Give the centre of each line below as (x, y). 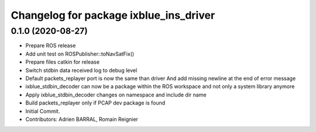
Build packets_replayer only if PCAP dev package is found (95, 103)
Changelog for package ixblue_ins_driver (113, 15)
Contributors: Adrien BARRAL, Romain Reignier (82, 119)
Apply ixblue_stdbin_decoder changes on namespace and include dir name (116, 95)
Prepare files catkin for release (62, 62)
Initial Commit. (43, 111)
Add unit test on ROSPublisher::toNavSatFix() (80, 54)
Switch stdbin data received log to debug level (81, 70)
